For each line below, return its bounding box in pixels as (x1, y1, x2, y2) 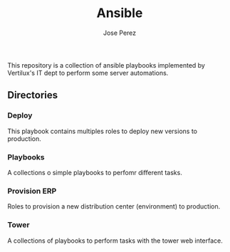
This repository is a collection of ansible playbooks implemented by (7, 61, 205, 69)
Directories (7, 89, 58, 101)
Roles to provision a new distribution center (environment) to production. (7, 202, 221, 211)
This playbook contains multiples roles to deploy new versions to (7, 127, 198, 135)
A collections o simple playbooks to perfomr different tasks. (7, 168, 183, 177)
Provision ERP (7, 186, 57, 196)
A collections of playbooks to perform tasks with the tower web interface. (7, 236, 223, 245)
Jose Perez (103, 28, 137, 37)
